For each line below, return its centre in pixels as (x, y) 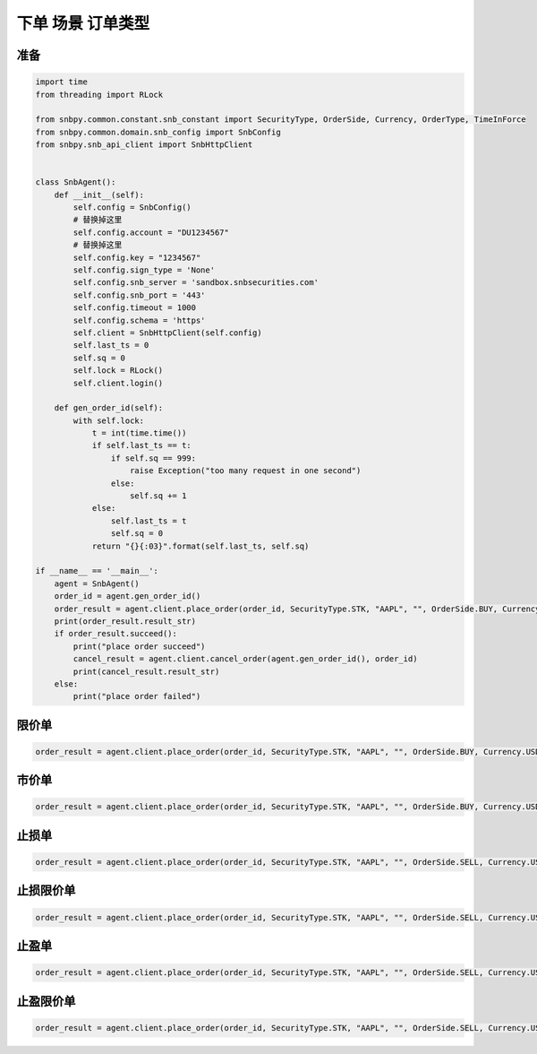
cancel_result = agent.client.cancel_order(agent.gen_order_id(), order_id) (245, 659)
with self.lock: (109, 420)
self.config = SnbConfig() (132, 207)
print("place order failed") (137, 696)
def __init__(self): (99, 194)
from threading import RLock (99, 95)
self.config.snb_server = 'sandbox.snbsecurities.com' (196, 283)
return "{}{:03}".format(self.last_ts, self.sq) (200, 546)
